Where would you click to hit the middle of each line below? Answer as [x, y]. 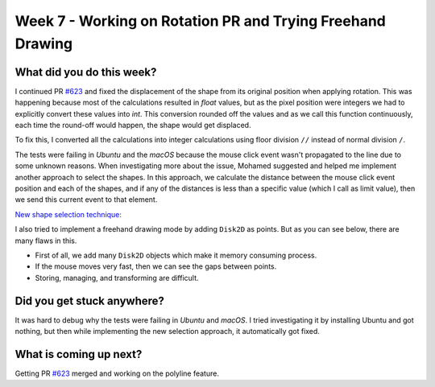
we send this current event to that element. [86, 200]
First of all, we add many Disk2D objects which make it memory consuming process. [176, 255]
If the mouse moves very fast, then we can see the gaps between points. [156, 266]
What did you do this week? [86, 72]
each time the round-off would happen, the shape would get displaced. [133, 126]
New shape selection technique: [68, 214]
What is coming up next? [79, 354]
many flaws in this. [46, 241]
